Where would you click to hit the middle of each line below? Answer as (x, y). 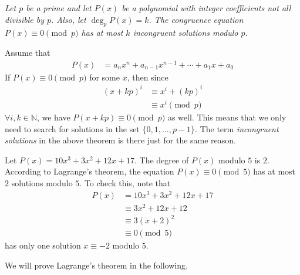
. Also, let (69, 19)
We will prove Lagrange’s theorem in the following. (96, 265)
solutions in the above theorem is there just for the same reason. (120, 140)
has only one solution (43, 245)
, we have (53, 117)
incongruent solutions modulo (186, 33)
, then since (148, 77)
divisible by (24, 19)
